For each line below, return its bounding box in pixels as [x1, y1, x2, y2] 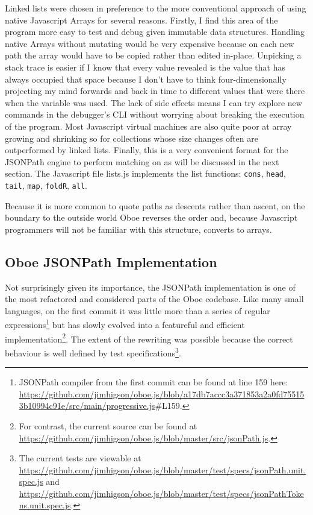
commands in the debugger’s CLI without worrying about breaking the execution [5, 108, 305, 121]
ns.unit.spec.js [19, 499, 71, 511]
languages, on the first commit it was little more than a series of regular [5, 304, 270, 317]
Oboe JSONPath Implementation [5, 252, 217, 271]
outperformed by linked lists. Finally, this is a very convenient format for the [5, 144, 288, 156]
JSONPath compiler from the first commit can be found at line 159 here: [19, 376, 288, 388]
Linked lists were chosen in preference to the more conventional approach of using [5, 2, 306, 14]
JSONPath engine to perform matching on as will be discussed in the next [5, 155, 279, 168]
